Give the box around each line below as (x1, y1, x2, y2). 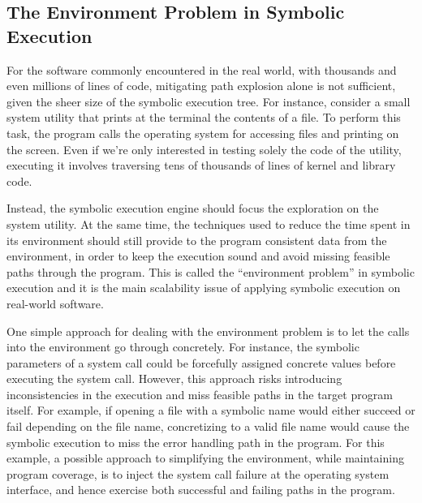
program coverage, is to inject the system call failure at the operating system (6, 465, 390, 482)
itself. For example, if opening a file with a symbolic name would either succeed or (6, 402, 416, 419)
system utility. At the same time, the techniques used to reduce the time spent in (6, 215, 411, 232)
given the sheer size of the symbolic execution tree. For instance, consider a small (6, 92, 411, 110)
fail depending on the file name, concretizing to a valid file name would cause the (6, 418, 410, 435)
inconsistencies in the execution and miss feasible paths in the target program (6, 385, 393, 402)
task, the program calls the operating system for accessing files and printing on (6, 124, 399, 141)
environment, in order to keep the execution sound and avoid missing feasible (6, 247, 390, 264)
